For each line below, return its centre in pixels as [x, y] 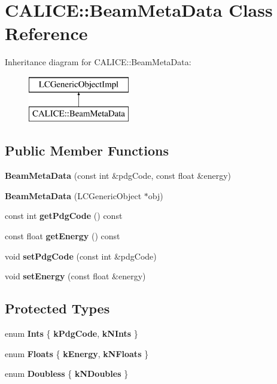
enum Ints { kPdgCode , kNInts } [71, 333]
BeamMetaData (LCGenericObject [73, 195]
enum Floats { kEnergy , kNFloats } [77, 353]
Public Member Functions [87, 150]
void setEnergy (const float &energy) [75, 276]
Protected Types [57, 308]
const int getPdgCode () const [64, 216]
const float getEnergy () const [63, 236]
